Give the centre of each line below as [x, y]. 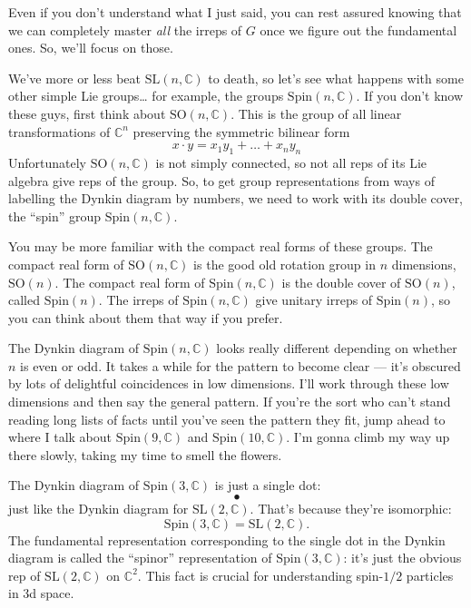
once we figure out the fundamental [358, 29]
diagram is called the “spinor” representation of [140, 558]
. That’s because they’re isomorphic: [351, 509]
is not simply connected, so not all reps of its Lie [291, 162]
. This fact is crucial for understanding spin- [260, 575]
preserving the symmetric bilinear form [241, 131]
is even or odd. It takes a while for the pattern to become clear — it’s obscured [240, 365]
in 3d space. [41, 593]
